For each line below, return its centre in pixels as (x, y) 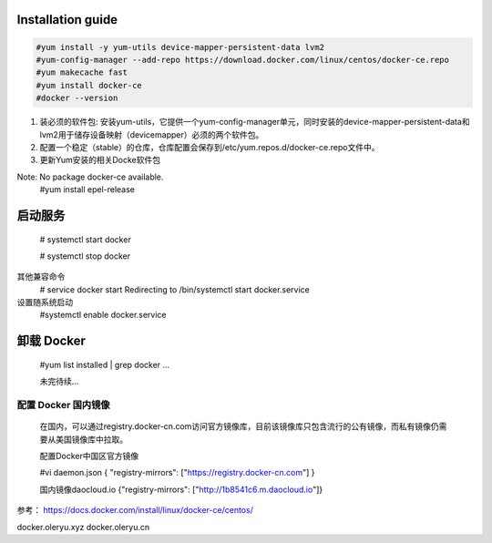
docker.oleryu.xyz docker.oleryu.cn (83, 527)
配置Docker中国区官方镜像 (89, 456)
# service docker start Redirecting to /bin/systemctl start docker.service (174, 289)
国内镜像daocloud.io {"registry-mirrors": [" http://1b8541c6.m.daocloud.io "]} (181, 489)
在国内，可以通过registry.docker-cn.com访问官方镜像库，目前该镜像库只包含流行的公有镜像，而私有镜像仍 (239, 426)
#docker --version (77, 98)
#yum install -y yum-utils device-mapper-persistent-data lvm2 (180, 47)
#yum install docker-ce (89, 85)
